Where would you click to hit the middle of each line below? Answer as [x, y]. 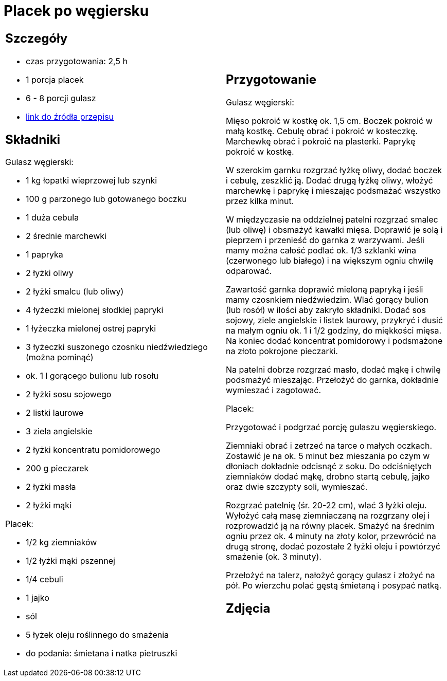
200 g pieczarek [57, 468]
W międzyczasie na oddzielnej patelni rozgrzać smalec [332, 219]
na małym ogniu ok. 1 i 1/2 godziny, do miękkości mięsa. [334, 330]
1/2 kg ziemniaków [61, 542]
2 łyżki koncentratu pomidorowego [93, 450]
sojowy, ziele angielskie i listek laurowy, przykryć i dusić [335, 320]
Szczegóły [37, 38]
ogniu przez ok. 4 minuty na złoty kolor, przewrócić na [331, 536]
